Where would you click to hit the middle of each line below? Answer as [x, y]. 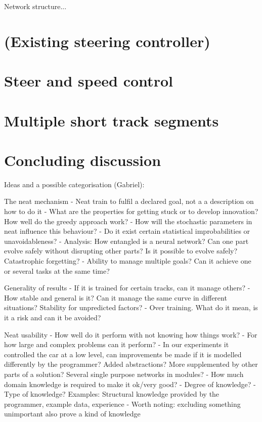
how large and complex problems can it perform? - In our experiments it [117, 344]
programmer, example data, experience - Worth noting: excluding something [122, 404]
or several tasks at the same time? [57, 270]
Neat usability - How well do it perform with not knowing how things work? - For [131, 334]
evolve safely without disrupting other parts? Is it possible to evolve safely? [121, 251]
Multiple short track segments [112, 120]
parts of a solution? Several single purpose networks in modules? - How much [124, 374]
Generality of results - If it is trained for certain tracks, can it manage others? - [127, 288]
